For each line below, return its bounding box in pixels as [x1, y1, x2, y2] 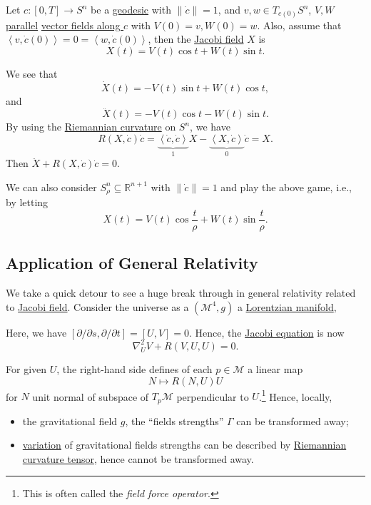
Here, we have [6, 325, 67, 340]
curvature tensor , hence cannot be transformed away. [22, 451, 254, 466]
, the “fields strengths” [125, 413, 224, 428]
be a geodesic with [91, 2, 171, 16]
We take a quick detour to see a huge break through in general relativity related [6, 285, 356, 300]
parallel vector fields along [6, 17, 121, 32]
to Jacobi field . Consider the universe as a [6, 299, 189, 314]
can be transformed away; [236, 413, 349, 428]
